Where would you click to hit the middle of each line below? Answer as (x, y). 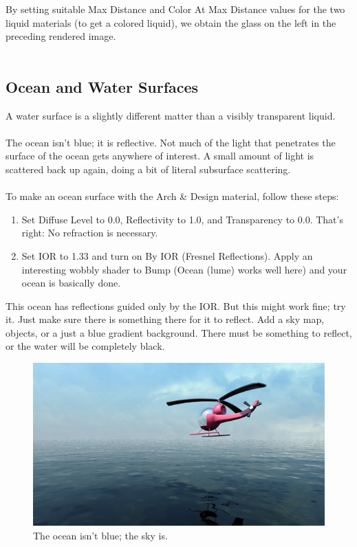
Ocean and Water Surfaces (102, 86)
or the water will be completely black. (85, 346)
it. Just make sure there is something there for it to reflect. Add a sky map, (165, 319)
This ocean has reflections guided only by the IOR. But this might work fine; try (176, 305)
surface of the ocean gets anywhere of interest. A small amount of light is (160, 156)
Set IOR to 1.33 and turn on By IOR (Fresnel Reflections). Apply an (167, 255)
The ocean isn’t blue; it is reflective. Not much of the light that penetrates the (171, 142)
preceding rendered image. (61, 36)
